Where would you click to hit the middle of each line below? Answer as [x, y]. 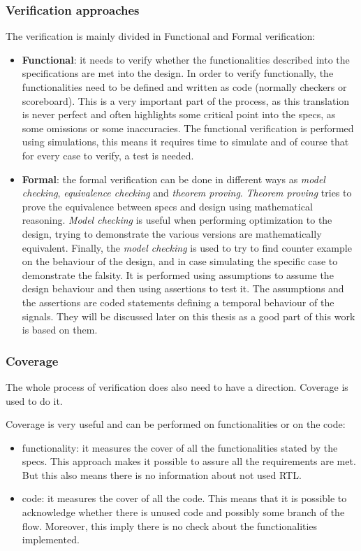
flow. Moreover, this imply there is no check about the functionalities [170, 525]
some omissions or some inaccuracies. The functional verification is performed [188, 128]
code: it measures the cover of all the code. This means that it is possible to [184, 498]
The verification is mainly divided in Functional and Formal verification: [161, 36]
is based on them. [60, 330]
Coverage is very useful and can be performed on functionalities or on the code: [176, 424]
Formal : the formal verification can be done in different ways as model [174, 179]
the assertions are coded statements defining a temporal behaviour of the [178, 302]
